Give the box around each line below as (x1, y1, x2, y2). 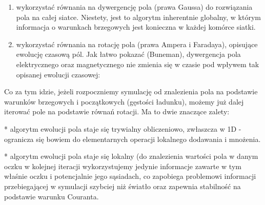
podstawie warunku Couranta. (4, 191, 99, 201)
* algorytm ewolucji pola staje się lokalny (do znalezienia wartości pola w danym (4, 151, 258, 161)
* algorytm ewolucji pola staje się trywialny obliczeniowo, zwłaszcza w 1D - (4, 123, 241, 134)
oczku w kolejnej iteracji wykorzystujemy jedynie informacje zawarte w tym (4, 160, 241, 171)
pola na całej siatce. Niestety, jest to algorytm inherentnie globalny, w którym (16, 11, 261, 22)
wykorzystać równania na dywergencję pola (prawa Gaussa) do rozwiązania (16, 2, 253, 12)
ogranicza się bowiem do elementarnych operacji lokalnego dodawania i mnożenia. (4, 133, 261, 144)
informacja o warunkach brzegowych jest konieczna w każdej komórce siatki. (16, 22, 256, 32)
